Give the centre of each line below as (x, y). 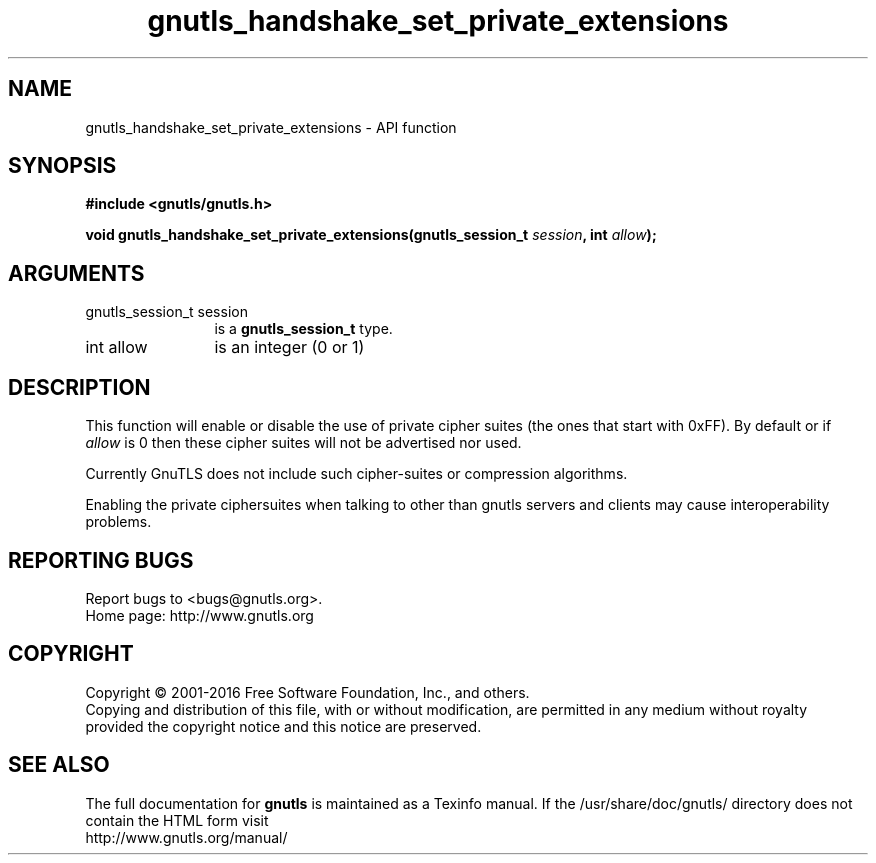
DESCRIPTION (79, 387)
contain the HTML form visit (177, 820)
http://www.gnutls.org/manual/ (186, 837)
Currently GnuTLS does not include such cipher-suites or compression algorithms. (356, 474)
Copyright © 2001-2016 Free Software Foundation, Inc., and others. (307, 692)
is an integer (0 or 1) (289, 347)
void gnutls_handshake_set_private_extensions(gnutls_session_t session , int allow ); (371, 235)
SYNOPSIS (62, 166)
